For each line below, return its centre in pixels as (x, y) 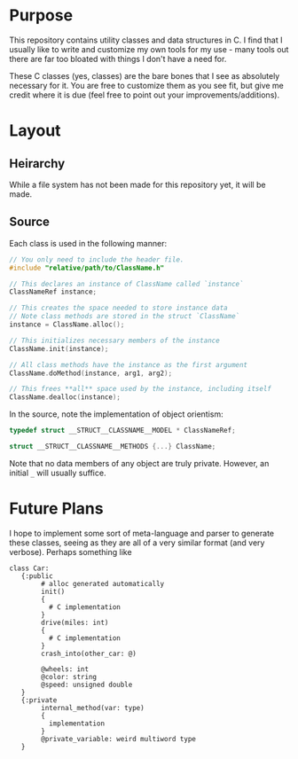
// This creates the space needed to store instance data (118, 308)
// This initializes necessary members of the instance (114, 340)
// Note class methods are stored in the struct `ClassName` (125, 317)
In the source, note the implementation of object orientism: (116, 414)
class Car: (29, 568)
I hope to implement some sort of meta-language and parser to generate (142, 533)
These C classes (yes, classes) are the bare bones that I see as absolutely (145, 75)
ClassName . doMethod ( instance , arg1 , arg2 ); (91, 373)
